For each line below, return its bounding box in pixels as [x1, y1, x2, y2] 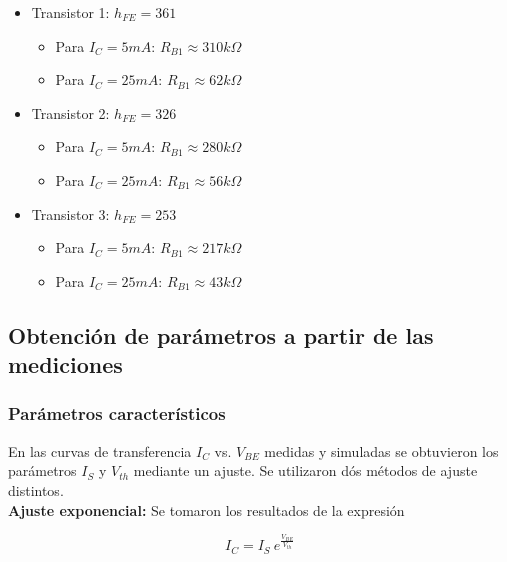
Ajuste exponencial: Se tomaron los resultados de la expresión [8, 499, 405, 520]
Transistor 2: [31, 102, 110, 123]
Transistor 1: [31, 2, 110, 22]
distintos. [8, 479, 64, 500]
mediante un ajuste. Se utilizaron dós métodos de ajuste [133, 460, 478, 481]
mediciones [8, 349, 123, 380]
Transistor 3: [31, 203, 110, 224]
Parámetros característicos [8, 401, 226, 426]
